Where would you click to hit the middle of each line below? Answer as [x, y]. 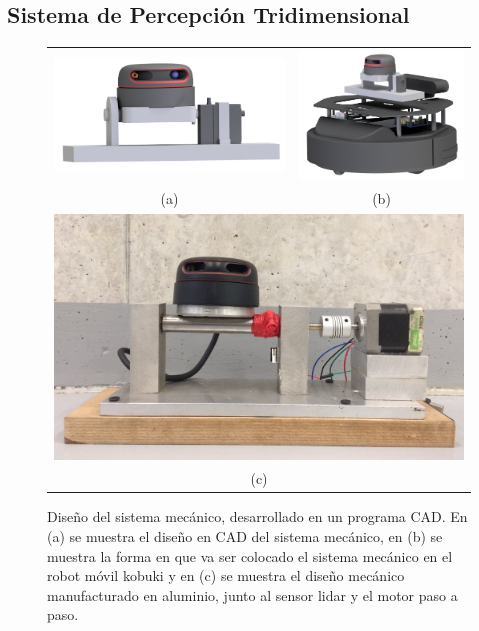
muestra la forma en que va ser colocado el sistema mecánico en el [250, 555]
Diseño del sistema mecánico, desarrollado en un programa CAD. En [257, 516]
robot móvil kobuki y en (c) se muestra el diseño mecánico [226, 575]
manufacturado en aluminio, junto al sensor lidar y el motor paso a [252, 594]
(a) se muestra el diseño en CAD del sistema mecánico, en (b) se [245, 536]
